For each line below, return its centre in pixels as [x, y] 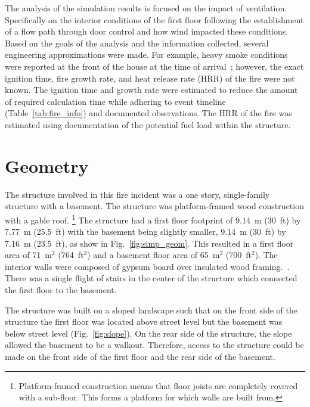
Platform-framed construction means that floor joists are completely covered [158, 385]
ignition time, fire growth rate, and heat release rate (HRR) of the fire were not [150, 78]
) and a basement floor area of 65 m [154, 255]
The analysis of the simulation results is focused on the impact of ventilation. [146, 8]
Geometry [47, 165]
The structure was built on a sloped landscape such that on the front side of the [151, 310]
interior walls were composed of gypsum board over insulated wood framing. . [147, 266]
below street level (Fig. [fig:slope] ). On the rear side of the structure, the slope [148, 333]
